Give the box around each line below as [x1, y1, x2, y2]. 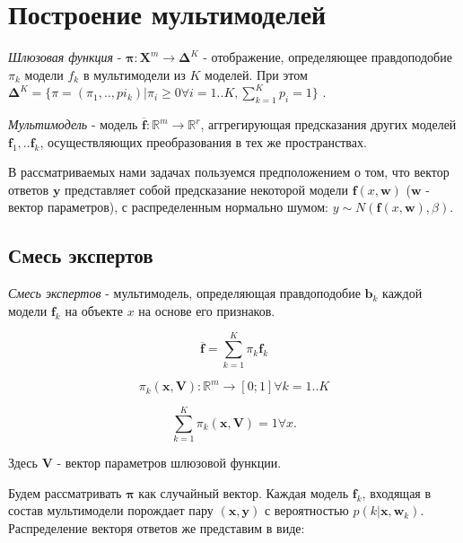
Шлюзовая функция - [8, 48, 122, 66]
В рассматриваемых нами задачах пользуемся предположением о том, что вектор [8, 162, 450, 181]
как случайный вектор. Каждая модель [138, 483, 349, 502]
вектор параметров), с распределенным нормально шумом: [8, 197, 328, 216]
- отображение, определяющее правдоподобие [203, 48, 452, 66]
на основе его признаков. [138, 301, 275, 320]
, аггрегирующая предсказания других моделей [200, 115, 457, 134]
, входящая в [362, 483, 432, 502]
